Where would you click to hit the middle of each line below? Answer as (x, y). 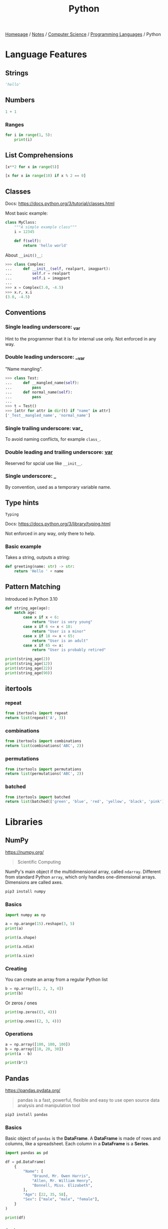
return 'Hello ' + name (39, 571)
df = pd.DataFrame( (25, 1162)
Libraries (24, 822)
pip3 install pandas (27, 1115)
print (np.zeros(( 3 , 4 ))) (31, 1012)
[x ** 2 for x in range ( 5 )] (32, 167)
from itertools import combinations (43, 741)
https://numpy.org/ (24, 852)
